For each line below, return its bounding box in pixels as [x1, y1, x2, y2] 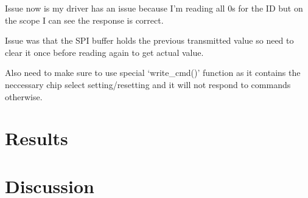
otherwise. [5, 90, 43, 103]
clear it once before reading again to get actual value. [5, 46, 204, 58]
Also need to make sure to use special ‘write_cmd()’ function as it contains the [5, 66, 301, 79]
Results [5, 126, 68, 151]
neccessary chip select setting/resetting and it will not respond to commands [5, 78, 291, 90]
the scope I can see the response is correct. [5, 13, 164, 26]
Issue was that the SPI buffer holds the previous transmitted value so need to [5, 34, 294, 47]
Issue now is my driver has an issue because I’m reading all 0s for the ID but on [5, 2, 303, 14]
